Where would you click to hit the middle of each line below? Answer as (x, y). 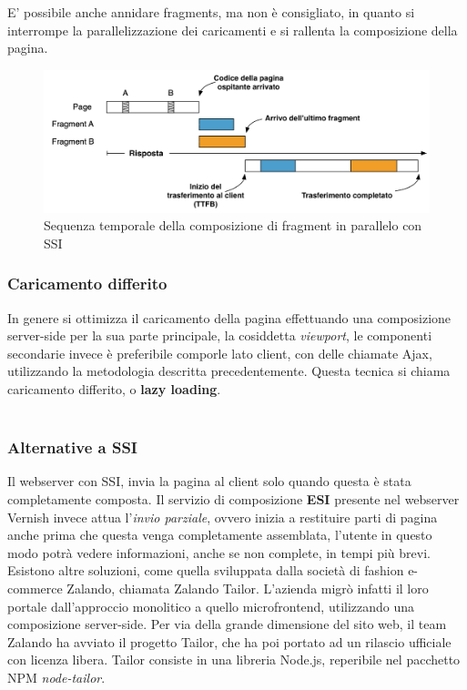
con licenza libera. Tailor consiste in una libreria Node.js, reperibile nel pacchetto (234, 660)
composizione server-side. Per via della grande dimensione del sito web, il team (227, 624)
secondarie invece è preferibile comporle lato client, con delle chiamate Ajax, (220, 353)
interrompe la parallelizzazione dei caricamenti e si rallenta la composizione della (233, 30)
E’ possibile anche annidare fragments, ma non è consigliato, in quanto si (211, 12)
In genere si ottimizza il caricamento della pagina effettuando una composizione (229, 317)
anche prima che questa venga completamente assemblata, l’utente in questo (220, 535)
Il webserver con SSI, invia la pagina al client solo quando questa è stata (209, 481)
